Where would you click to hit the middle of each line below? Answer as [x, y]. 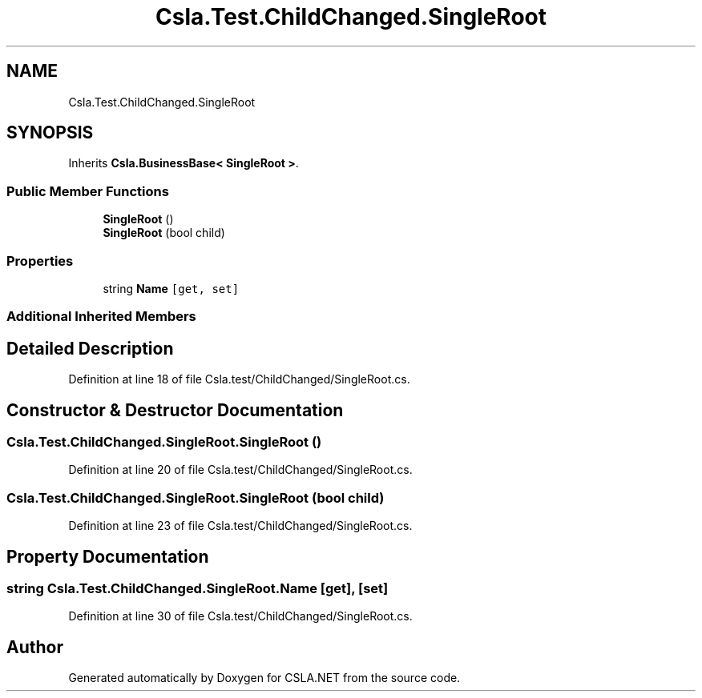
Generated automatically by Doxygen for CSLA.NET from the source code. [264, 678]
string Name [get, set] [171, 288]
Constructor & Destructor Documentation [175, 410]
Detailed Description [90, 348]
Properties [40, 261]
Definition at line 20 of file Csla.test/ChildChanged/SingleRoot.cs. [240, 470]
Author [35, 647]
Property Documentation [108, 556]
